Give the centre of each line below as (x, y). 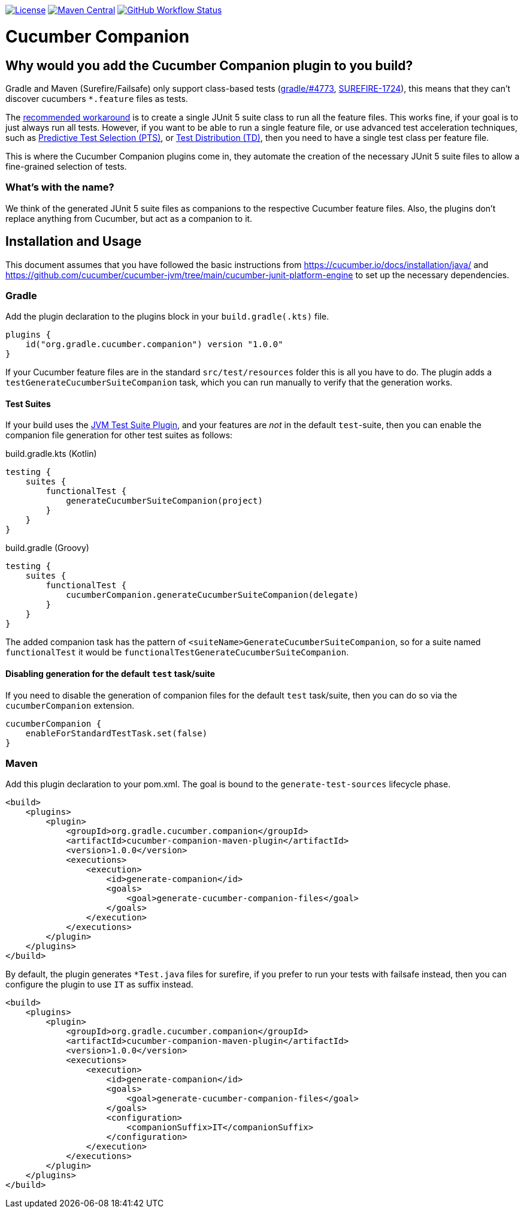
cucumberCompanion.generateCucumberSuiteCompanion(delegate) (213, 595)
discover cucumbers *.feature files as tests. (97, 98)
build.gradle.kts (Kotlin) (51, 454)
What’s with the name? (60, 187)
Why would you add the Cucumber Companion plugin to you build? (209, 65)
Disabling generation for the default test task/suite (110, 674)
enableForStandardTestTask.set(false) (116, 733)
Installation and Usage (74, 242)
